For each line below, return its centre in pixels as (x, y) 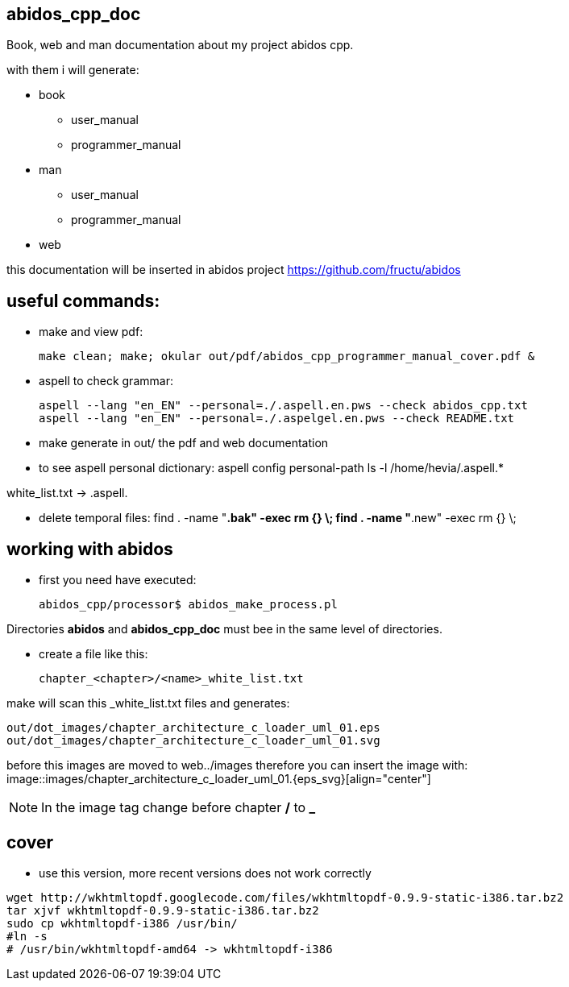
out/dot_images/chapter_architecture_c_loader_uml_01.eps (193, 728)
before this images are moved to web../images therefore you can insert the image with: (237, 765)
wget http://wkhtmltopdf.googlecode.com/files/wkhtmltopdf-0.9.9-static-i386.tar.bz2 (285, 897)
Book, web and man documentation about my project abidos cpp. (180, 45)
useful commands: (83, 301)
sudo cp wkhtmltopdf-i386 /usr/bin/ (122, 923)
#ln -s (27, 936)
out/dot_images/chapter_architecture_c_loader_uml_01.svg (193, 741)
